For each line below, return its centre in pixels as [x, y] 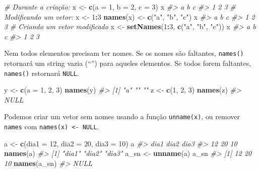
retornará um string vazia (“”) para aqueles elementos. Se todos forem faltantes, [128, 63]
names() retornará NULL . [42, 73]
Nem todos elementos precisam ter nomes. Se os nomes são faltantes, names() [124, 53]
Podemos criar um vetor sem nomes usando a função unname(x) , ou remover [122, 116]
